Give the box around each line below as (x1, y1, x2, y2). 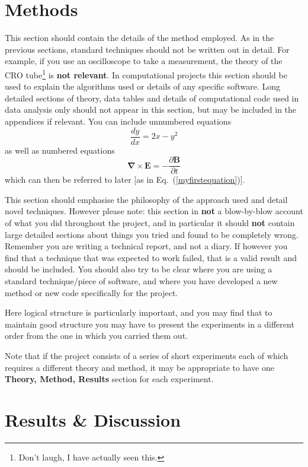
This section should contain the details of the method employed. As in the (5, 31, 274, 44)
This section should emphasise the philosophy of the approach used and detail (5, 193, 288, 205)
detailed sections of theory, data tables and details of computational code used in (5, 91, 299, 104)
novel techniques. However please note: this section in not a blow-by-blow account (5, 205, 303, 217)
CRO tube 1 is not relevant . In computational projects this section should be (5, 66, 287, 81)
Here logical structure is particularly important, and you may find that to (5, 306, 272, 319)
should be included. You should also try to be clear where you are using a (5, 263, 272, 275)
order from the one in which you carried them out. (5, 329, 188, 342)
